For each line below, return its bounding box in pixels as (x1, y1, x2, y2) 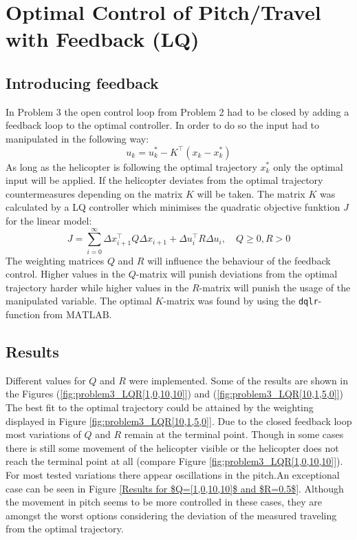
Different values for (6, 373, 86, 387)
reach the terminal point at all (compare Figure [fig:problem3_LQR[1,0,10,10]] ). (6, 454, 343, 468)
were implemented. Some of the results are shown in (129, 373, 348, 387)
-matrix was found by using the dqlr (163, 293, 318, 308)
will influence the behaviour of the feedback (147, 253, 331, 267)
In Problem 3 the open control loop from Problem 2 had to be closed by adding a (6, 104, 349, 118)
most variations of (6, 427, 81, 442)
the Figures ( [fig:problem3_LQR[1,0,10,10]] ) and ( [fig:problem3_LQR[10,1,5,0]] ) (6, 386, 343, 401)
